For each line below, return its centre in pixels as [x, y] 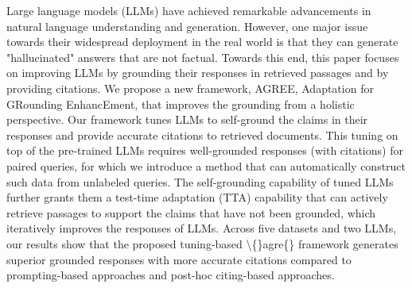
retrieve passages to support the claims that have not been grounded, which [191, 212]
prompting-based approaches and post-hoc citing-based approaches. [171, 275]
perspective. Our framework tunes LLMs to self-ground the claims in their [187, 119]
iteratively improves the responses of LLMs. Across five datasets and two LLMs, [202, 228]
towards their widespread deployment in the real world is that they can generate [202, 42]
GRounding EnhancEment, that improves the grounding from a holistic [181, 104]
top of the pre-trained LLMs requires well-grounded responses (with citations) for [205, 150]
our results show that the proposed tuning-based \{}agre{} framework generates [202, 243]
